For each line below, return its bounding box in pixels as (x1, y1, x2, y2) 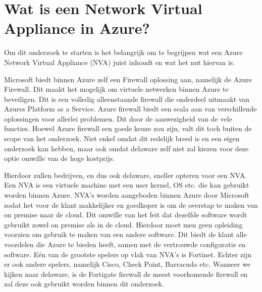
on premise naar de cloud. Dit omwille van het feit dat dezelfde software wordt (4, 209, 247, 220)
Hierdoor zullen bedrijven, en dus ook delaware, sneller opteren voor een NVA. (4, 169, 247, 180)
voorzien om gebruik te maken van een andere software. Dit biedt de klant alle (4, 229, 247, 240)
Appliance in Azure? (4, 18, 150, 38)
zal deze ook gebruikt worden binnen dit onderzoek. (4, 278, 164, 289)
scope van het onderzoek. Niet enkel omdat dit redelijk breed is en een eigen (4, 133, 240, 144)
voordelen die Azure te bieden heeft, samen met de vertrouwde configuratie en (4, 239, 246, 249)
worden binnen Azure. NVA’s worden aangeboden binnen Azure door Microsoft (4, 190, 249, 200)
